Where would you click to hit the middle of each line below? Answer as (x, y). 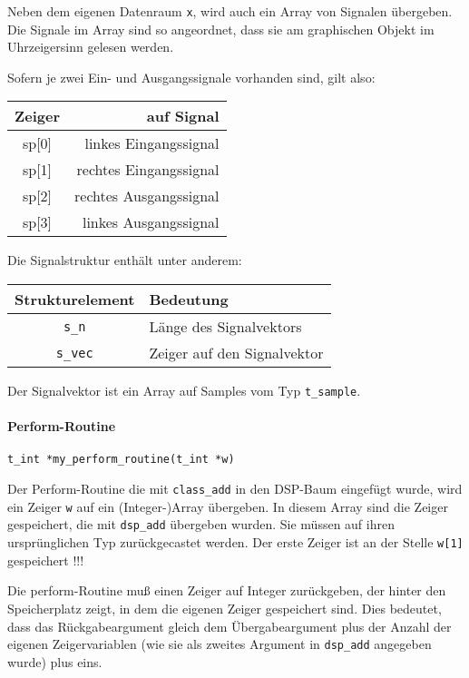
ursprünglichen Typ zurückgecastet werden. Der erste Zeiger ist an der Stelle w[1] (235, 542)
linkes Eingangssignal (152, 143)
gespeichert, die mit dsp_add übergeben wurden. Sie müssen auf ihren (201, 524)
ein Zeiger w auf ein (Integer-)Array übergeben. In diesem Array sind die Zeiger (228, 506)
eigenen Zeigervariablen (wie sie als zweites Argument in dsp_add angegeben (220, 644)
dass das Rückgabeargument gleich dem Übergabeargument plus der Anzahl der (230, 626)
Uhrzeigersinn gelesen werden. (91, 47)
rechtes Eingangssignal (148, 170)
